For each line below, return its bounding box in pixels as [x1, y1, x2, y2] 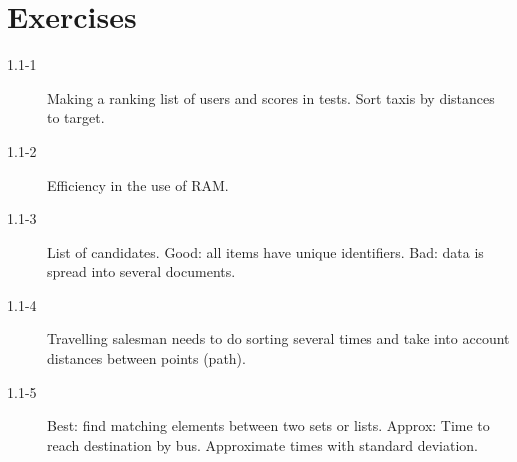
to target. [47, 107, 105, 128]
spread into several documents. [47, 261, 236, 282]
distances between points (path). [47, 348, 246, 369]
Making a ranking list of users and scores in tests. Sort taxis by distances [47, 87, 495, 108]
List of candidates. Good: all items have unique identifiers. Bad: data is [47, 241, 484, 262]
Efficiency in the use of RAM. [47, 174, 229, 195]
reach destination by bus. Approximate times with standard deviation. [47, 434, 478, 455]
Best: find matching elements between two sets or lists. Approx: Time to [47, 415, 490, 436]
